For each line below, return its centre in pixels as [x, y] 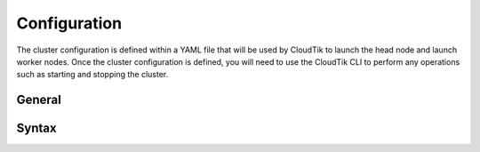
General [39, 100]
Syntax [36, 128]
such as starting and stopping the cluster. [92, 75]
